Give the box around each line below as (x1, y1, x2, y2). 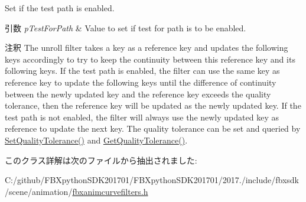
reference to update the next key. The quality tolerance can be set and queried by (5, 122, 301, 135)
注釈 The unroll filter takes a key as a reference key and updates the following (5, 41, 288, 54)
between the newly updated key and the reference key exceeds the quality (5, 87, 271, 100)
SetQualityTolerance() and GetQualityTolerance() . (5, 133, 188, 146)
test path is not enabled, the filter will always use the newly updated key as (5, 110, 279, 123)
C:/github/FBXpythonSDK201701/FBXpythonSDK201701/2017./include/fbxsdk (5, 174, 299, 186)
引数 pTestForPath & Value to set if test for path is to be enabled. (5, 21, 246, 34)
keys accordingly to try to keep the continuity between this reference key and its (5, 53, 295, 65)
